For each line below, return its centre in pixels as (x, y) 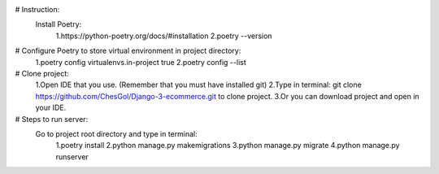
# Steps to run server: (52, 119)
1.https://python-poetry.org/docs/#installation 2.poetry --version (164, 36)
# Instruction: (37, 9)
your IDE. (51, 108)
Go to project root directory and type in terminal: (117, 133)
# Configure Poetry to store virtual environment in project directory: (128, 51)
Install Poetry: (59, 24)
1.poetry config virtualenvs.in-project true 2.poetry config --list (141, 62)
